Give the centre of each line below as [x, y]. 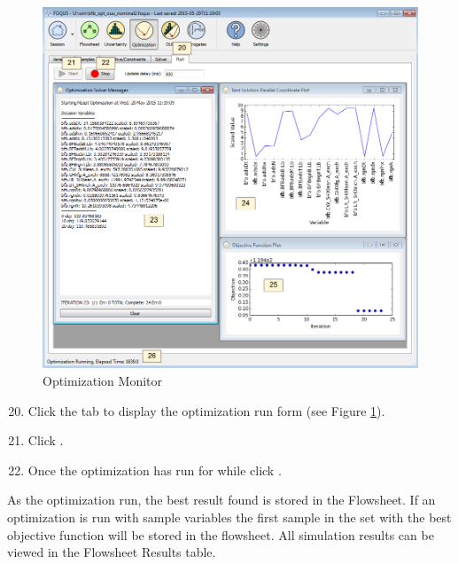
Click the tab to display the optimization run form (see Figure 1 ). [206, 410]
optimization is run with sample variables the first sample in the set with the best [229, 517]
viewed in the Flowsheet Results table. [112, 552]
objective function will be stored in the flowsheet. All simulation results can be [221, 534]
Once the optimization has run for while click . [155, 470]
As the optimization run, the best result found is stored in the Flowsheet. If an [221, 500]
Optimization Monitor [103, 381]
